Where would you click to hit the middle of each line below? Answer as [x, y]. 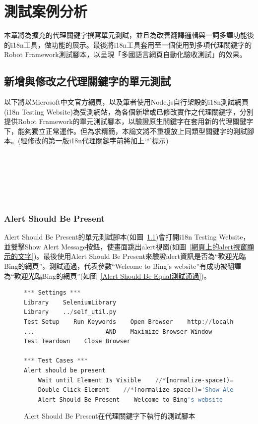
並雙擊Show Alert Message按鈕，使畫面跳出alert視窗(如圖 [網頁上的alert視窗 [126, 246]
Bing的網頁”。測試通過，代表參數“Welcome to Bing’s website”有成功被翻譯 [123, 266]
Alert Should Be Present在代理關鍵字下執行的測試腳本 [110, 416]
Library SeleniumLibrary [70, 302]
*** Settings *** [52, 293]
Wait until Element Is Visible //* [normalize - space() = [136, 380]
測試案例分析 [46, 11]
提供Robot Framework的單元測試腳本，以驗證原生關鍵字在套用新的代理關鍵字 [129, 121]
